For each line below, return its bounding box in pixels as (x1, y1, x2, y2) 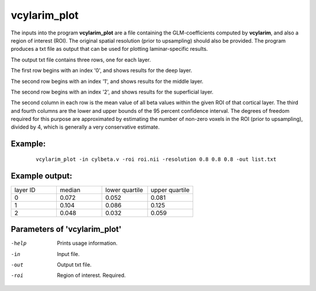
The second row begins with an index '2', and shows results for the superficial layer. (11, 88, 214, 95)
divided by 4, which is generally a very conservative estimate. (11, 123, 160, 131)
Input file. (57, 250, 80, 257)
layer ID (14, 186, 36, 194)
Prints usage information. (57, 240, 118, 247)
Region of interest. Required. (57, 272, 126, 279)
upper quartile (150, 186, 190, 194)
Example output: (11, 171, 73, 181)
